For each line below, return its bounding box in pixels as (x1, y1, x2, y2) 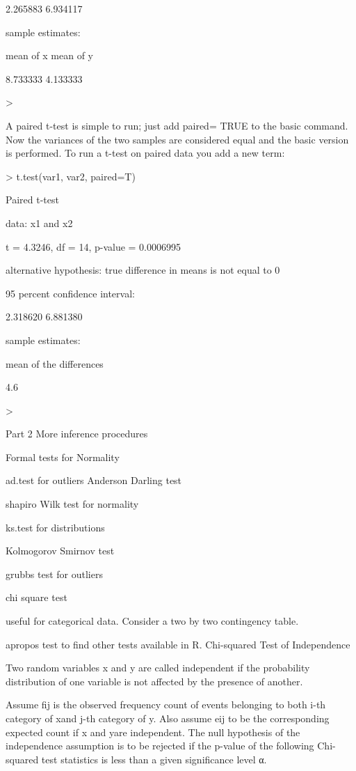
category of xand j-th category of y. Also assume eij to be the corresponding (6, 711, 330, 725)
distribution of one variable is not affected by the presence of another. (6, 673, 303, 688)
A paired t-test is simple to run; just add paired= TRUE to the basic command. (6, 118, 348, 132)
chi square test (6, 590, 67, 605)
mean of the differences (6, 356, 104, 371)
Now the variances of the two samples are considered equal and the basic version (6, 132, 349, 146)
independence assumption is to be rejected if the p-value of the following (6, 738, 314, 753)
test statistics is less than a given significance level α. (41, 751, 267, 766)
